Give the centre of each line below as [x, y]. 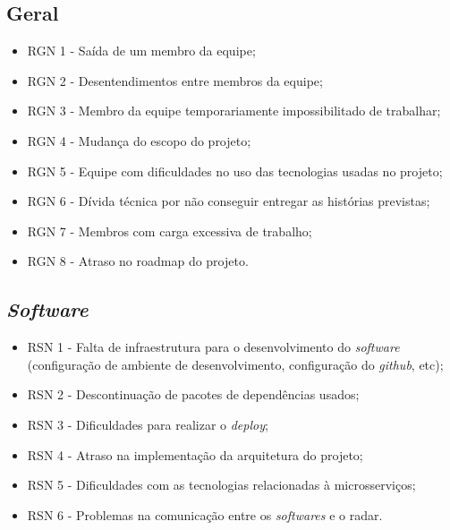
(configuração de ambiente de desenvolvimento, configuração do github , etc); [235, 364]
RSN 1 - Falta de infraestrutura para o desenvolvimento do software [213, 347]
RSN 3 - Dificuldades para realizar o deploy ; [148, 424]
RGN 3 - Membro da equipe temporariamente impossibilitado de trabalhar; [234, 111]
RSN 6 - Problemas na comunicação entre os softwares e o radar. [205, 514]
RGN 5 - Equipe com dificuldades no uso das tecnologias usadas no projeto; [235, 171]
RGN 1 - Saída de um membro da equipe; [141, 51]
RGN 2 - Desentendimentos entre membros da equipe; [175, 80]
